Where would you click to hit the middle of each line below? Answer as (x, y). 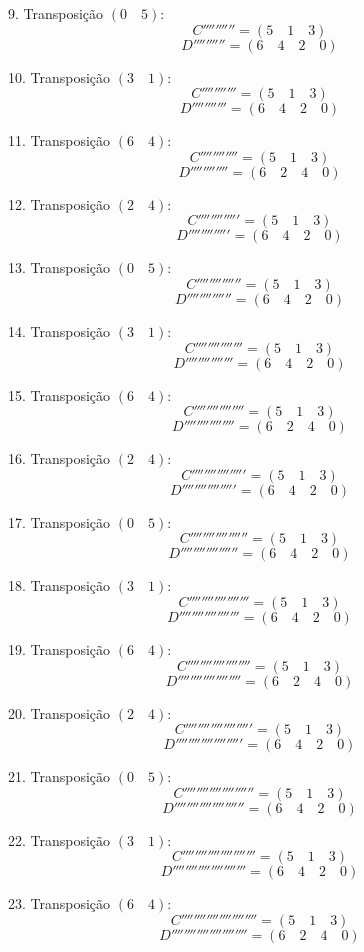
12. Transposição (59, 203)
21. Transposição (59, 776)
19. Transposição (59, 648)
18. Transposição (59, 585)
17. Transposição (59, 521)
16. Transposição (59, 458)
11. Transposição (59, 140)
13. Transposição (59, 267)
